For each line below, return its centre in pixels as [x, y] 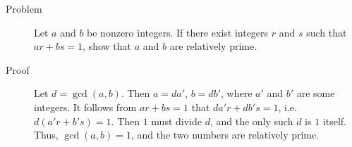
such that [327, 32]
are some [316, 93]
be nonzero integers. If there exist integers [178, 32]
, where [237, 93]
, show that [107, 46]
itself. [334, 121]
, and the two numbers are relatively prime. [225, 135]
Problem [24, 8]
